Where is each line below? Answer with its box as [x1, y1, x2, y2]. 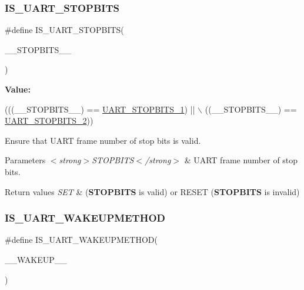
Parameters [5, 154, 46, 166]
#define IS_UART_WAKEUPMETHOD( [5, 233, 158, 246]
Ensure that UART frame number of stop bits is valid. [5, 134, 201, 146]
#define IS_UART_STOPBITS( [5, 24, 124, 36]
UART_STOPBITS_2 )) [5, 114, 93, 127]
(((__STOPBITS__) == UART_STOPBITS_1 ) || [5, 103, 195, 115]
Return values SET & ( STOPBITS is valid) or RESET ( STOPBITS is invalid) [5, 185, 300, 197]
